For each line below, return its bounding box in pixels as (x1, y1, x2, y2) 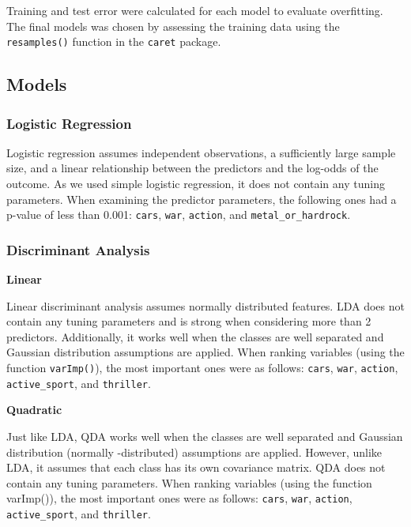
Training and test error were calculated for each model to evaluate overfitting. (6, 2, 383, 18)
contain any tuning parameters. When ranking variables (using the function (6, 474, 372, 491)
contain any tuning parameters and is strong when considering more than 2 (6, 313, 371, 329)
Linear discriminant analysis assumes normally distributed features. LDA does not (6, 297, 405, 314)
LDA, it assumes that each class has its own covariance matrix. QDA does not (6, 459, 386, 476)
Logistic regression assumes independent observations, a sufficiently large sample (6, 144, 396, 160)
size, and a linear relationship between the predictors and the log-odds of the (6, 160, 379, 176)
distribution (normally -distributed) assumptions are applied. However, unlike (6, 443, 383, 460)
